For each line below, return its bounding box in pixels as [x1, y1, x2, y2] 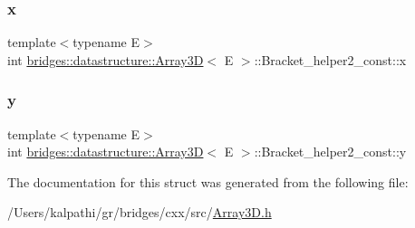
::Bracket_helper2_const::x [254, 50, 407, 69]
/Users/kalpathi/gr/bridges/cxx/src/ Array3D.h [7, 203, 272, 222]
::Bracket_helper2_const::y [254, 142, 407, 161]
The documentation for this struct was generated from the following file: [7, 172, 409, 191]
